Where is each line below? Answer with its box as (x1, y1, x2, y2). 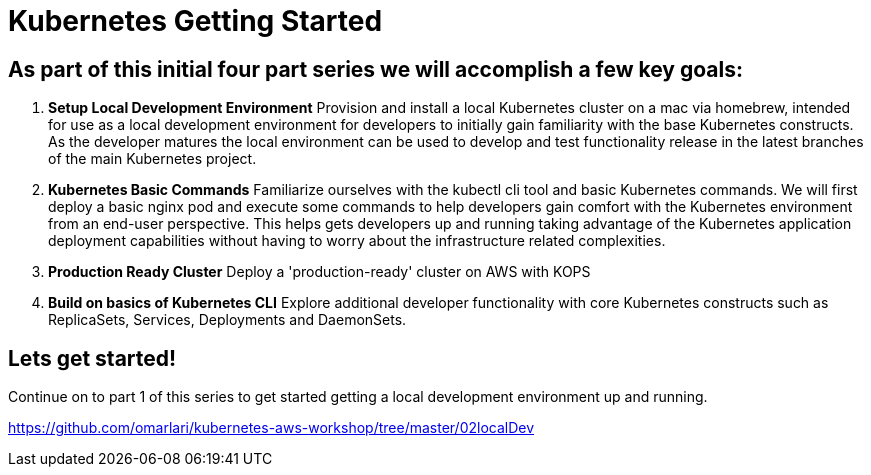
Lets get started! (8, 345, 177, 371)
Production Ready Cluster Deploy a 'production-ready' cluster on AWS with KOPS (48, 263, 591, 281)
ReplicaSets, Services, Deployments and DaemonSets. (48, 311, 407, 329)
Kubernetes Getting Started (8, 4, 383, 38)
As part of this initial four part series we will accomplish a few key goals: (8, 56, 743, 82)
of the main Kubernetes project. (48, 150, 257, 168)
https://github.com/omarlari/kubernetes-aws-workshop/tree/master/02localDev (8, 419, 535, 437)
